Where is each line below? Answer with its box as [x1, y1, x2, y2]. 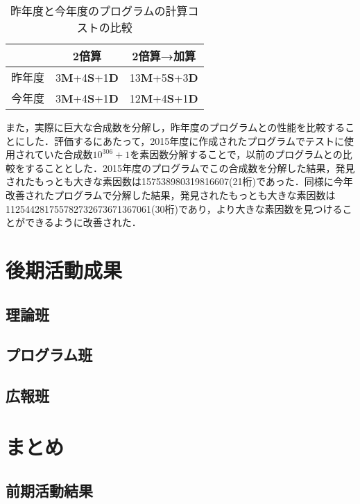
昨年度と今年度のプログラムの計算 [10, 3, 188, 19]
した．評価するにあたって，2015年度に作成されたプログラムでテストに [24, 133, 344, 148]
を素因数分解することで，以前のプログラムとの [130, 147, 343, 162]
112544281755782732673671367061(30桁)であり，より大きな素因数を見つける [6, 201, 343, 216]
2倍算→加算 [132, 48, 196, 64]
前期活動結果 [6, 480, 93, 501]
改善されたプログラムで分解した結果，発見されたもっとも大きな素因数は [6, 187, 336, 202]
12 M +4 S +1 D [129, 89, 198, 106]
